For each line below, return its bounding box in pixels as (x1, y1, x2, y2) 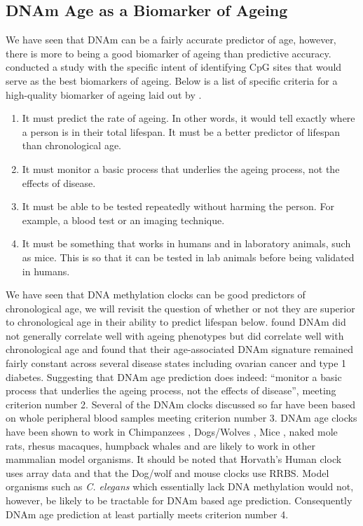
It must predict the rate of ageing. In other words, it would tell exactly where (22, 111, 355, 125)
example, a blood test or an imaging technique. (22, 212, 225, 227)
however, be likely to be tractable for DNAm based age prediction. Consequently (6, 493, 352, 508)
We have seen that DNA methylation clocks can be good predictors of (6, 287, 306, 302)
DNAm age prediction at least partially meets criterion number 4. (6, 506, 289, 521)
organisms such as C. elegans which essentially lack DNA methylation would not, (6, 479, 354, 494)
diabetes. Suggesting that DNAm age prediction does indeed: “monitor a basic (6, 369, 342, 384)
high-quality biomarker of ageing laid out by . (6, 87, 202, 102)
